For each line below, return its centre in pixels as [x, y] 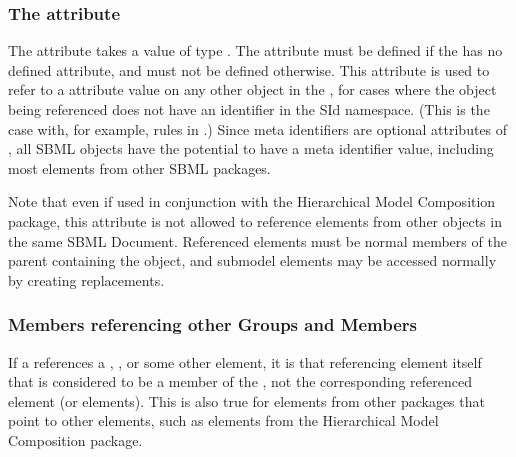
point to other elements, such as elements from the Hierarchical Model [223, 420]
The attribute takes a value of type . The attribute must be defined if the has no [255, 50]
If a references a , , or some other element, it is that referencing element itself [245, 361]
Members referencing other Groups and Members [213, 324]
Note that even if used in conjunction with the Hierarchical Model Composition [252, 201]
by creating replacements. [86, 279]
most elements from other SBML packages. [139, 167]
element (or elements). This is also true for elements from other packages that [246, 400]
